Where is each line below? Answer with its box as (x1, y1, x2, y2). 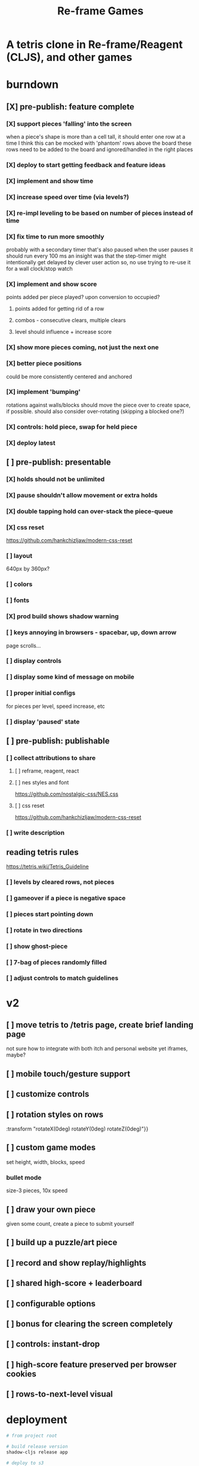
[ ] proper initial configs (6, 689, 76, 697)
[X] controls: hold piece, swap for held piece (6, 423, 137, 431)
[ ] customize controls (6, 1089, 90, 1099)
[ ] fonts (6, 596, 30, 604)
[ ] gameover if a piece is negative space (6, 894, 126, 902)
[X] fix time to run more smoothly (6, 232, 105, 240)
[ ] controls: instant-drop (6, 1339, 100, 1349)
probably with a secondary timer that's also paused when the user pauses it (6, 246, 193, 254)
